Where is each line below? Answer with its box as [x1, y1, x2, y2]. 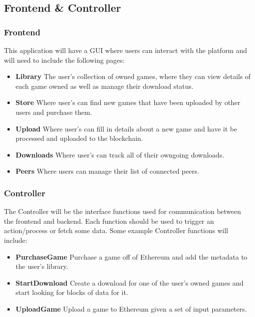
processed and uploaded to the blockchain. [15, 133, 143, 143]
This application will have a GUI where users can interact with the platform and [4, 45, 247, 55]
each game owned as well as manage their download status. [15, 80, 194, 91]
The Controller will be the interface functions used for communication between [4, 206, 241, 216]
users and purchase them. [15, 106, 92, 117]
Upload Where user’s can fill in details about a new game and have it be [15, 123, 237, 133]
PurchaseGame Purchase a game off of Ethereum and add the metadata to [15, 251, 248, 262]
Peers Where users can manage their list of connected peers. [15, 166, 199, 176]
